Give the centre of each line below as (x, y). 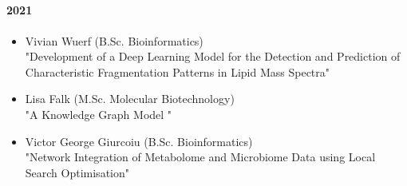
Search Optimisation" (77, 172)
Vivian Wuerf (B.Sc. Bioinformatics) (114, 40)
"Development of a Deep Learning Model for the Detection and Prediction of (213, 56)
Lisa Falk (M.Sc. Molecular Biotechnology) (130, 99)
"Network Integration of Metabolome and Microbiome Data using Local (200, 157)
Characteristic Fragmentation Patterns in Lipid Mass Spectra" (178, 71)
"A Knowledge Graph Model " (99, 114)
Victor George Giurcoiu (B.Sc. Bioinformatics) (139, 141)
